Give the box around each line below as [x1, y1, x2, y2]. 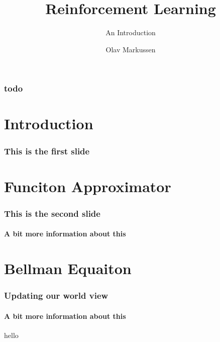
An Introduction [105, 27, 156, 38]
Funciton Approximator [4, 176, 171, 196]
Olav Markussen [105, 44, 156, 54]
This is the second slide [4, 207, 100, 219]
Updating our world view [4, 289, 108, 302]
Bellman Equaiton [4, 258, 132, 279]
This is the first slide [4, 144, 90, 157]
